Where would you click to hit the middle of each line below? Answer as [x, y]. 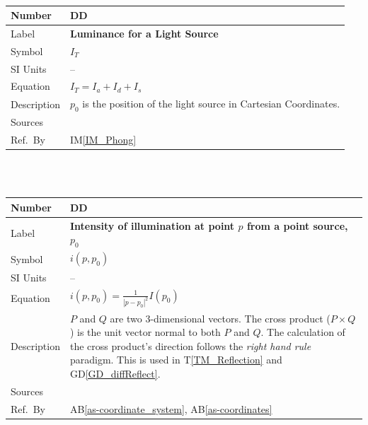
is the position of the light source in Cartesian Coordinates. [211, 104]
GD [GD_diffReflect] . [115, 374]
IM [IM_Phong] [103, 140]
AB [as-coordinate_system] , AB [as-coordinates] [171, 408]
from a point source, [297, 225]
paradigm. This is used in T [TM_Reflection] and [176, 360]
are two [126, 318]
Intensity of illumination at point [152, 225]
